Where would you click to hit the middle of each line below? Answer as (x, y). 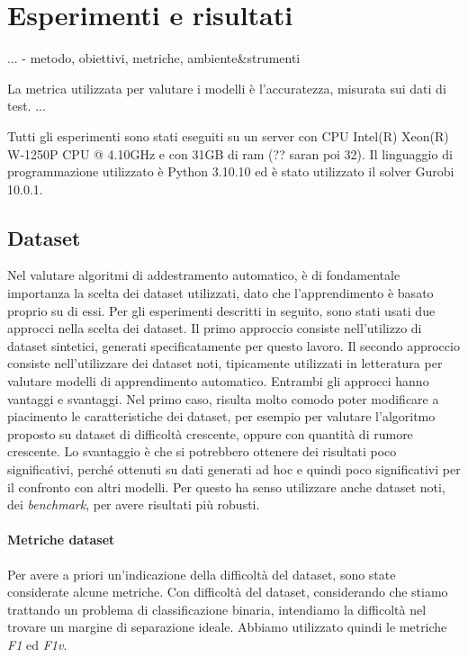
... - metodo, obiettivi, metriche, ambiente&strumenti (154, 58)
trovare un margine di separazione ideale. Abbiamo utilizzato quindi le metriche (227, 627)
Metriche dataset (61, 540)
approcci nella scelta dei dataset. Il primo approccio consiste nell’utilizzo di (215, 328)
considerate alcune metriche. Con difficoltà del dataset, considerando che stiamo (228, 592)
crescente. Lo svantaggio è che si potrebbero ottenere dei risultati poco (202, 451)
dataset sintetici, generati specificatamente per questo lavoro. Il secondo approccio (234, 345)
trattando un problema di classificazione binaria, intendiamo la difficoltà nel (217, 609)
